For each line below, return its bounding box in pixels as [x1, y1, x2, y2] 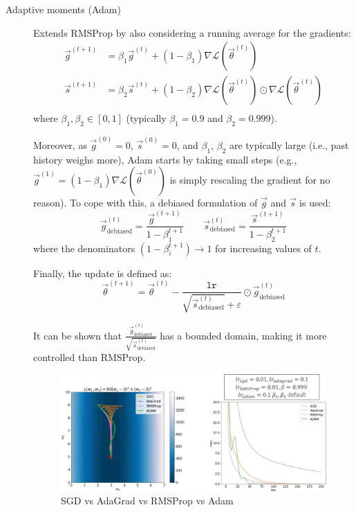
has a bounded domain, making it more [160, 328, 327, 342]
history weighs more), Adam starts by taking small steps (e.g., [33, 152, 297, 166]
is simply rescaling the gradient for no [169, 173, 330, 187]
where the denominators [33, 240, 135, 255]
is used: [299, 195, 331, 210]
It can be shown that [33, 328, 122, 342]
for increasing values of [215, 240, 312, 255]
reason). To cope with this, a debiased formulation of [33, 195, 258, 210]
